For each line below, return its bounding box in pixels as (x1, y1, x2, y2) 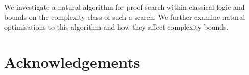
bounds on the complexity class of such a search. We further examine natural (4, 11, 245, 22)
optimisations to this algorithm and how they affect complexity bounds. (4, 21, 229, 32)
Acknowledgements (4, 51, 140, 72)
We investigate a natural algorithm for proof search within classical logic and (4, 2, 245, 12)
